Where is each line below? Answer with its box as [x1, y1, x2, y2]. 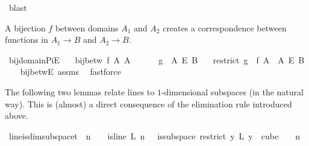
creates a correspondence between [163, 21, 287, 34]
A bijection [5, 21, 46, 34]
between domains [55, 21, 119, 34]
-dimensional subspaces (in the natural [161, 85, 304, 98]
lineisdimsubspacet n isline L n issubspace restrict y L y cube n [8, 129, 300, 142]
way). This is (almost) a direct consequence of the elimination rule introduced [5, 97, 292, 110]
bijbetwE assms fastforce [20, 65, 122, 78]
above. [5, 109, 28, 122]
